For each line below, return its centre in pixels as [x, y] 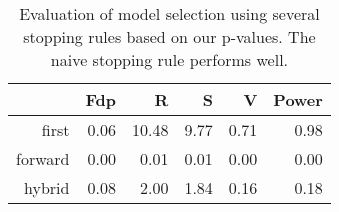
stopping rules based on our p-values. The [169, 36]
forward [43, 158]
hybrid [47, 187]
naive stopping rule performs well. [169, 59]
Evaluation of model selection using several [169, 13]
